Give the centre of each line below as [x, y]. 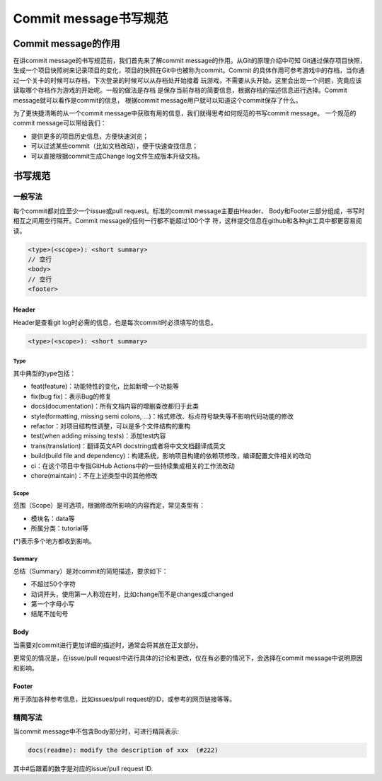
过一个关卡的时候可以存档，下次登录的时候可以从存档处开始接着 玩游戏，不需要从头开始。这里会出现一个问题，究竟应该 [187, 80]
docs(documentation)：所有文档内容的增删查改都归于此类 [115, 406]
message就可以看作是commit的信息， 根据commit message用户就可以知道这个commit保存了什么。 [157, 100]
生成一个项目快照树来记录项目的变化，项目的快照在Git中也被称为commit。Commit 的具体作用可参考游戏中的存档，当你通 [189, 70]
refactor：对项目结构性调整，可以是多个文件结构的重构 [111, 426]
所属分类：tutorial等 [59, 528]
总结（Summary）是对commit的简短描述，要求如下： [91, 571]
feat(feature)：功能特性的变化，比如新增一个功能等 [105, 387]
